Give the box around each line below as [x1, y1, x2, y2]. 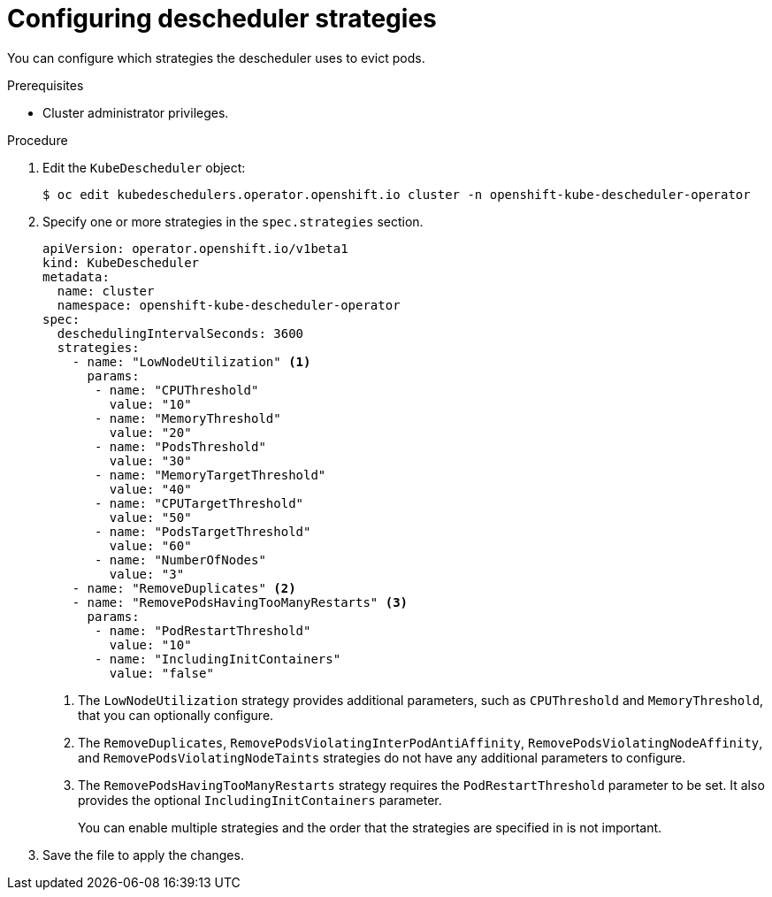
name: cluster [57, 283, 155, 298]
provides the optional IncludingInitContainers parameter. [78, 792, 442, 808]
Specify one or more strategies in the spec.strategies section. [42, 213, 424, 229]
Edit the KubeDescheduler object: [42, 159, 246, 175]
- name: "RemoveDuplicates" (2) [72, 580, 296, 595]
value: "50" [109, 510, 192, 525]
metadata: [42, 269, 110, 284]
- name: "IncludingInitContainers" [95, 651, 341, 666]
